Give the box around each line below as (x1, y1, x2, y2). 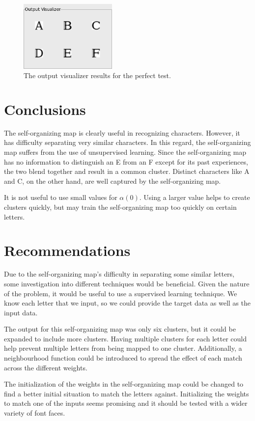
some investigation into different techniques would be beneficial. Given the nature (4, 278, 250, 288)
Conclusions (4, 99, 86, 119)
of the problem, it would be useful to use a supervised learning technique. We (4, 288, 237, 298)
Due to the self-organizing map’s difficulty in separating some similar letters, (4, 269, 235, 279)
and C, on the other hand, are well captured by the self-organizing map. (4, 175, 221, 186)
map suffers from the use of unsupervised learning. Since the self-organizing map (4, 147, 246, 157)
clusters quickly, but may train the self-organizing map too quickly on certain (4, 202, 237, 212)
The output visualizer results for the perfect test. (24, 70, 171, 81)
